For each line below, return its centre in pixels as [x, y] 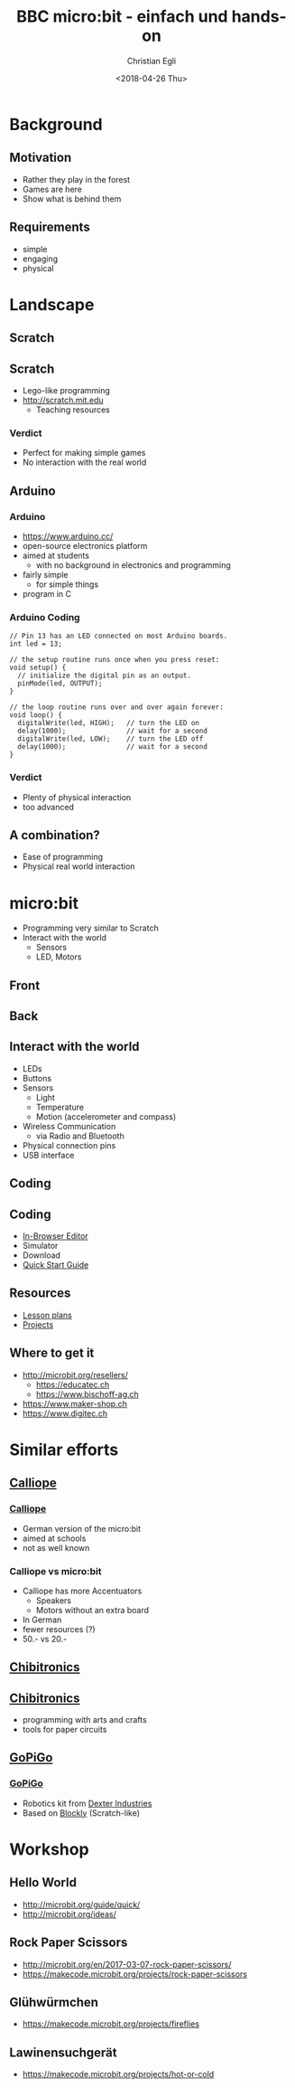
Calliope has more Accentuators [82, 1591]
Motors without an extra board [92, 1610]
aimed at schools [54, 1538]
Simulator [40, 1246]
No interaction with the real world [84, 462]
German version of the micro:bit [82, 1528]
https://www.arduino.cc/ [68, 536]
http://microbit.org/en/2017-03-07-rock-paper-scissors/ [127, 1964]
